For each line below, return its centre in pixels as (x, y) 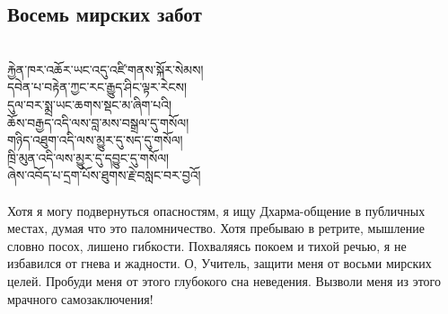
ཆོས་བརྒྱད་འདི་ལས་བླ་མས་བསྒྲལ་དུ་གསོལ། (98, 122)
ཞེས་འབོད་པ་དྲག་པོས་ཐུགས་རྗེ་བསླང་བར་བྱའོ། (104, 175)
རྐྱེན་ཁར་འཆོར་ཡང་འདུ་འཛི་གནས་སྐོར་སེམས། (105, 69)
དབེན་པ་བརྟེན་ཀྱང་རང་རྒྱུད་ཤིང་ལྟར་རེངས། (97, 87)
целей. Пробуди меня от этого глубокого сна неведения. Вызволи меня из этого (224, 280)
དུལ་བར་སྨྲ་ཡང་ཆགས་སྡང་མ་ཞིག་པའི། (90, 104)
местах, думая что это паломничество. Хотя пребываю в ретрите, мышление (216, 228)
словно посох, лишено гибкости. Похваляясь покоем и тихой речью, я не (207, 245)
